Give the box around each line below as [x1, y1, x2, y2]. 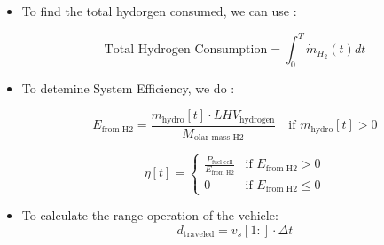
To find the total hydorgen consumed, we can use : [21, 2, 297, 20]
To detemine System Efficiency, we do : [21, 78, 235, 97]
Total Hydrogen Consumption [104, 43, 268, 57]
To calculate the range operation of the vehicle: [21, 206, 278, 225]
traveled [183, 230, 215, 240]
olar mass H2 [193, 133, 244, 143]
